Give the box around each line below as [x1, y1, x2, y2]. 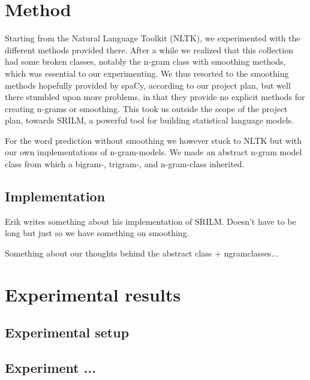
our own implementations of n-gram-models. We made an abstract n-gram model [5, 146, 302, 158]
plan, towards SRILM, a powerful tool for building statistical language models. [5, 114, 294, 126]
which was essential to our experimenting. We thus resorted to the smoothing [5, 67, 289, 79]
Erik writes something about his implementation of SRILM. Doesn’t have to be [5, 215, 296, 227]
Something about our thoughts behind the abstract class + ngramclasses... [5, 247, 279, 260]
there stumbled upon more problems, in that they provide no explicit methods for [5, 91, 305, 103]
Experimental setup [5, 323, 130, 342]
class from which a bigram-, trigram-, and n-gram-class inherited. [5, 158, 245, 170]
